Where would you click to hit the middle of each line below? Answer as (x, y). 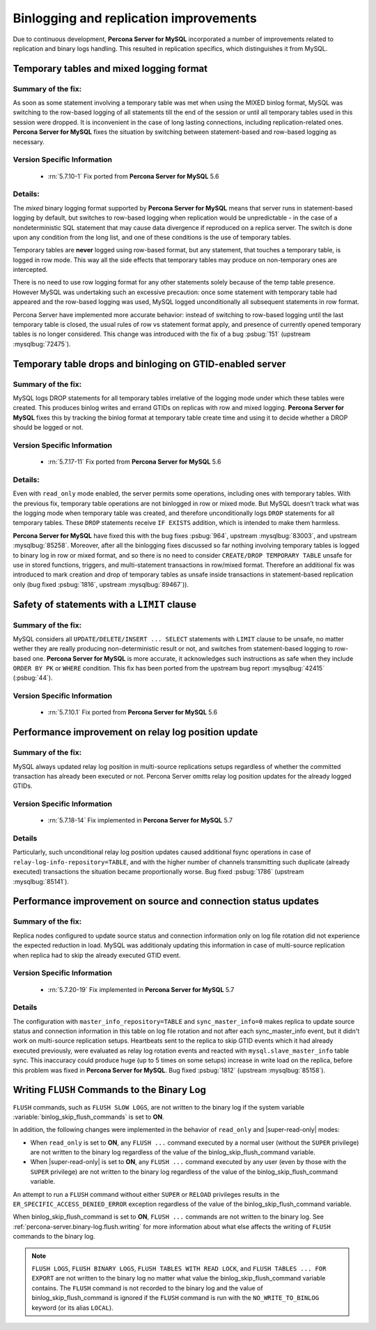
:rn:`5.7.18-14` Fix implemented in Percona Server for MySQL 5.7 (140, 820)
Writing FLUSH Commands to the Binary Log (110, 1090)
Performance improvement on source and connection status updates (166, 902)
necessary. (29, 142)
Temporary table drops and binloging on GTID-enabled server (149, 364)
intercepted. (30, 270)
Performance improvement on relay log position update (135, 732)
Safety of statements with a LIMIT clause (105, 604)
